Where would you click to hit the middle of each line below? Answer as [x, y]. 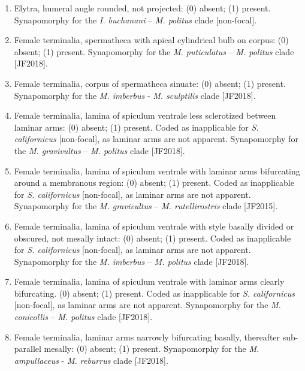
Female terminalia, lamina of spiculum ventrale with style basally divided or [154, 226]
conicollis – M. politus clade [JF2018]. [83, 317]
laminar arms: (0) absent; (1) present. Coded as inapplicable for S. [136, 127]
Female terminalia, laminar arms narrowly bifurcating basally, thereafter [147, 337]
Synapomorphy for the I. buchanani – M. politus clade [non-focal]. [135, 19]
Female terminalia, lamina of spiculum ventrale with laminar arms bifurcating [157, 171]
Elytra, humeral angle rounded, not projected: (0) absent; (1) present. [142, 8]
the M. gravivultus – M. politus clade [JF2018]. [99, 150]
